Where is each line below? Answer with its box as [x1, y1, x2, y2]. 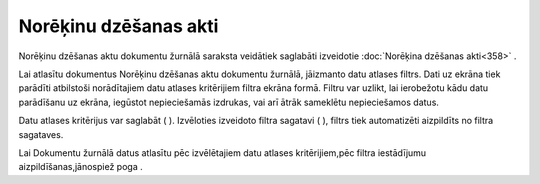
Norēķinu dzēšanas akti [18, 15, 219, 37]
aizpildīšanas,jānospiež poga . [18, 161, 144, 173]
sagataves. [18, 128, 64, 140]
